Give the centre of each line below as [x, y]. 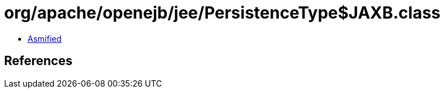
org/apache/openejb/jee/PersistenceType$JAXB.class [222, 13]
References [38, 61]
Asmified [45, 38]
